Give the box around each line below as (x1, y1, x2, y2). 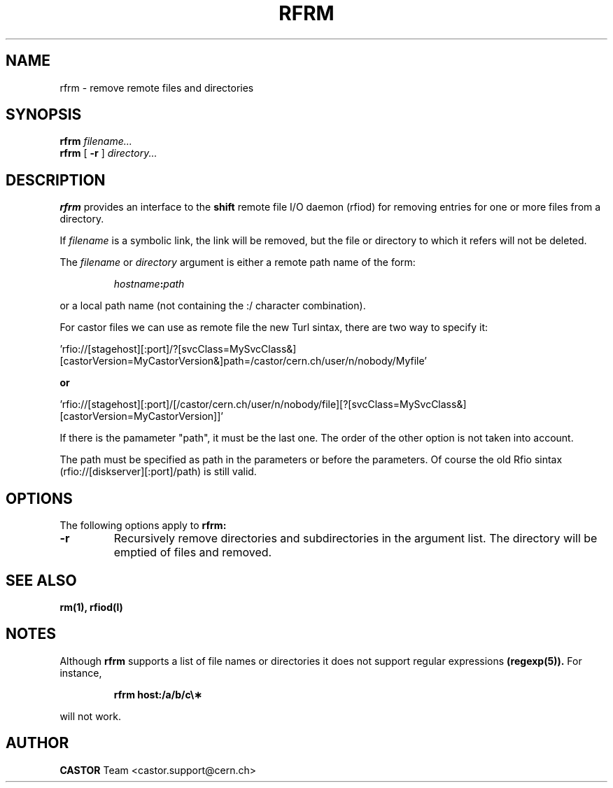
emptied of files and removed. (113, 545, 272, 560)
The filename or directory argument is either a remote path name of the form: (59, 256, 416, 269)
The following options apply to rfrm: (59, 519, 227, 532)
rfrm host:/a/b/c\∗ (113, 688, 202, 701)
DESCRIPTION (6, 171, 106, 189)
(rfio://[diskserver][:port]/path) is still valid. (59, 465, 257, 478)
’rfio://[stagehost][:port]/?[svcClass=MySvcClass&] (59, 343, 297, 356)
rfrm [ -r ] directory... (59, 147, 157, 160)
